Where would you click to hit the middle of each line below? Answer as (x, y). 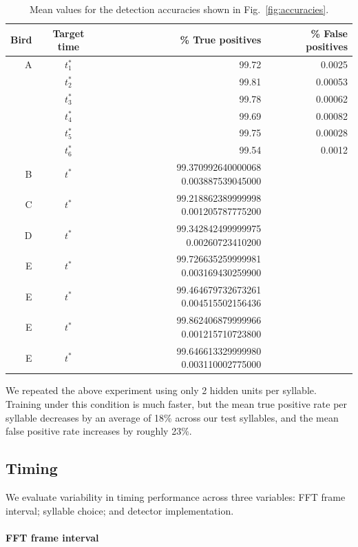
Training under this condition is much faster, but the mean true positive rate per (177, 404)
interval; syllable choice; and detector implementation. (120, 510)
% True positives (221, 40)
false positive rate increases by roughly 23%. (99, 431)
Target (69, 33)
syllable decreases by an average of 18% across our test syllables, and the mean (172, 417)
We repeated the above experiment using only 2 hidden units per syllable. (161, 390)
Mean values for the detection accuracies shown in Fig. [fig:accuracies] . (179, 9)
